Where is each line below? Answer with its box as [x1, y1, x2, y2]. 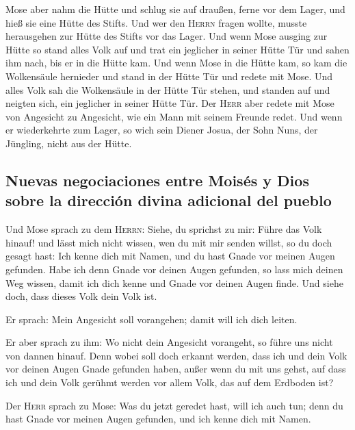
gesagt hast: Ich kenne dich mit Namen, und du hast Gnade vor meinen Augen [5, 249, 335, 263]
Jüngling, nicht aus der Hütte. [5, 136, 132, 150]
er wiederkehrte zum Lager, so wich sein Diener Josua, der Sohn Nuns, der [5, 123, 318, 137]
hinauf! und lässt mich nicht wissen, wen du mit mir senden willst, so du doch [5, 235, 332, 249]
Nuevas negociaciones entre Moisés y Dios [5, 169, 309, 190]
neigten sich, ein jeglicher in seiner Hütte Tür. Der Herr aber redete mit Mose [5, 96, 334, 110]
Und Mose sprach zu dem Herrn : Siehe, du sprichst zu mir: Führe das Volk [5, 222, 322, 236]
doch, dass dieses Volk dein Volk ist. [5, 289, 157, 303]
